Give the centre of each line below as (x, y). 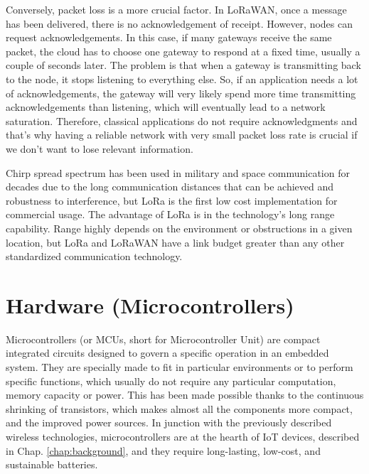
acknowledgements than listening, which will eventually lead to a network (166, 107)
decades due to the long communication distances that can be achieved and (170, 187)
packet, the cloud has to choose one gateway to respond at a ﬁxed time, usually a (183, 51)
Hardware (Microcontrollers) (150, 305)
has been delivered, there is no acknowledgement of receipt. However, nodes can (179, 23)
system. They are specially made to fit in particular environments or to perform (180, 367)
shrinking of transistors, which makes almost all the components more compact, (179, 408)
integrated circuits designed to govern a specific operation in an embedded (167, 353)
